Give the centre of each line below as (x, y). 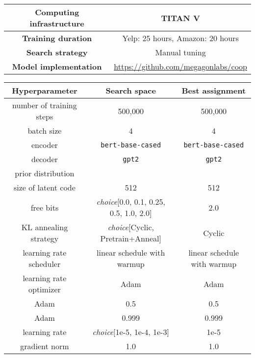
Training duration (57, 38)
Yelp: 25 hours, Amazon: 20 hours (180, 38)
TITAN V (180, 18)
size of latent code (44, 187)
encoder (45, 145)
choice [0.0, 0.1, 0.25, (131, 202)
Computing (57, 12)
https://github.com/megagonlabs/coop (180, 66)
